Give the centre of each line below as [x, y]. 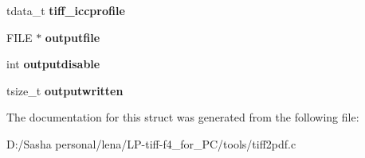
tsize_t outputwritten [65, 90]
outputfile [73, 37]
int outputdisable [53, 64]
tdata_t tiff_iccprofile [66, 10]
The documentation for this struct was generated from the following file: [183, 117]
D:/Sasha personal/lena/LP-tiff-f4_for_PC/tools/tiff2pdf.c [151, 143]
